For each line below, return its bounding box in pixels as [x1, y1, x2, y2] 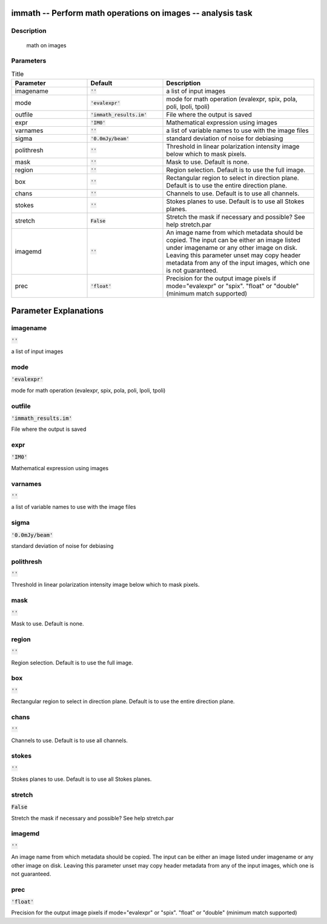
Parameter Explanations [11, 305, 104, 315]
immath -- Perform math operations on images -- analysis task [11, 8, 253, 18]
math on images [26, 41, 67, 49]
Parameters [11, 56, 47, 65]
